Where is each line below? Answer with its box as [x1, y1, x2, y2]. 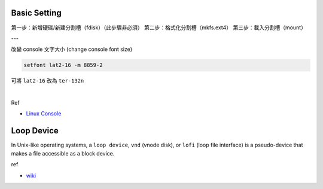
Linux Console [26, 110, 62, 117]
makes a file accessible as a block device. [11, 150, 115, 157]
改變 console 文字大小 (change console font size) [11, 45, 133, 53]
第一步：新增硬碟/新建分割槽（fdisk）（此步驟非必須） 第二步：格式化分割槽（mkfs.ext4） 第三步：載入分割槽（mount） [11, 24, 306, 31]
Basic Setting [11, 8, 62, 18]
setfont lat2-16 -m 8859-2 [23, 62, 103, 69]
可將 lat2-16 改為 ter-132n [11, 77, 84, 84]
